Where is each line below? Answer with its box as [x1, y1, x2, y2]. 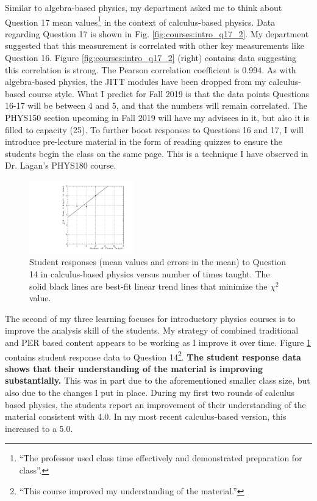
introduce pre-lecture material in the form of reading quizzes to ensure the [5, 135, 283, 148]
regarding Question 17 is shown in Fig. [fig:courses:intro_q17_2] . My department [5, 27, 309, 40]
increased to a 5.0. [5, 422, 73, 434]
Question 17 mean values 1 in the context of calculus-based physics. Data [5, 13, 276, 28]
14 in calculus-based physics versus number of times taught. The [29, 268, 270, 280]
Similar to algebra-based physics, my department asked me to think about [5, 1, 282, 13]
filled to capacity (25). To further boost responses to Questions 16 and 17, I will [5, 123, 304, 136]
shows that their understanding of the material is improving [5, 362, 263, 375]
